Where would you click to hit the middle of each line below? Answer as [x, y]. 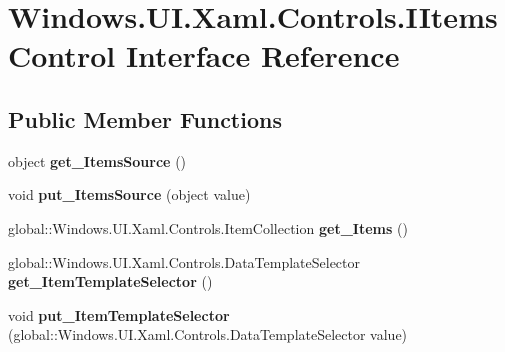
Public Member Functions [145, 118]
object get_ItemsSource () [97, 160]
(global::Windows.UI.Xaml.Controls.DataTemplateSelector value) [208, 334]
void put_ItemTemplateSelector [119, 314]
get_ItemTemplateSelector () [110, 281]
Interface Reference [262, 55]
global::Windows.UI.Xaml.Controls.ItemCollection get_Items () [208, 227]
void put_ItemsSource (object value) [129, 194]
